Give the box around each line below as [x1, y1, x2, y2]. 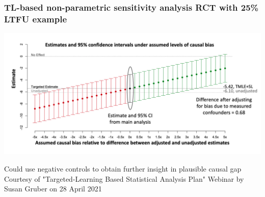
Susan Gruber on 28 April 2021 [4, 183, 102, 194]
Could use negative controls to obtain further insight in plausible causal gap [4, 163, 242, 174]
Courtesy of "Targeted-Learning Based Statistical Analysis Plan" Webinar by [4, 173, 244, 184]
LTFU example [4, 12, 67, 25]
